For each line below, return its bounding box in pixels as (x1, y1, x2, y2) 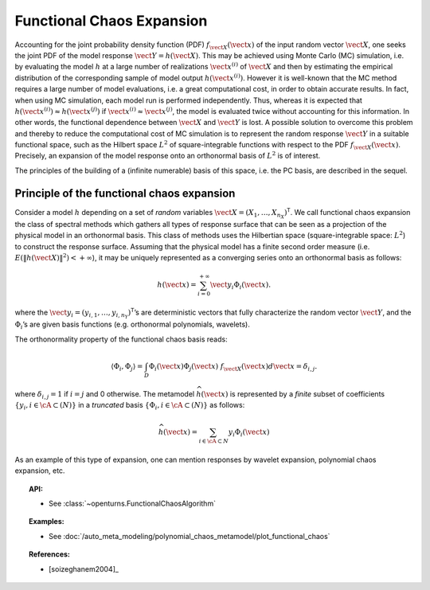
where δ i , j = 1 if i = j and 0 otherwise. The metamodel (14, 389, 195, 400)
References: (29, 549, 71, 559)
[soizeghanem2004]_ (49, 564, 119, 573)
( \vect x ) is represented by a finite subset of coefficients (201, 389, 385, 398)
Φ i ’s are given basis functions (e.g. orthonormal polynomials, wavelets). (14, 319, 250, 330)
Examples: (29, 517, 64, 526)
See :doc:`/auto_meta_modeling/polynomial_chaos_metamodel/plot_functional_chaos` (49, 531, 330, 541)
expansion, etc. (14, 466, 65, 475)
